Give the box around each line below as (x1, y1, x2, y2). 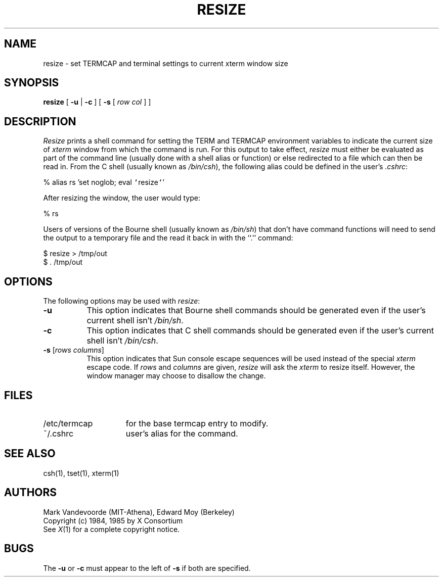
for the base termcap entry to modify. (125, 418, 269, 428)
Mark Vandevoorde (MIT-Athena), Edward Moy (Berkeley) (43, 507, 235, 516)
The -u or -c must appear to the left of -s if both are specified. (43, 563, 251, 572)
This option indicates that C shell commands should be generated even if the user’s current (86, 325, 434, 336)
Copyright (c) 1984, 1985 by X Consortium (43, 516, 183, 525)
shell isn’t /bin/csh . (86, 335, 158, 346)
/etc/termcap (43, 418, 93, 428)
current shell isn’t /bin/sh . (86, 315, 184, 326)
